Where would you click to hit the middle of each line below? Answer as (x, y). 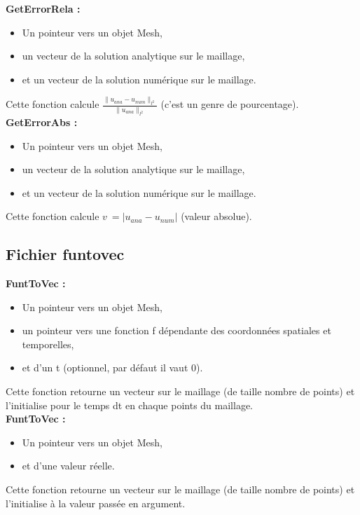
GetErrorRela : (43, 8)
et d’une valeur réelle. (68, 466)
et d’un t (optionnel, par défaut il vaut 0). (112, 368)
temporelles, (48, 344)
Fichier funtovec (65, 254)
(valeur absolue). (216, 216)
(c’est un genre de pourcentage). (230, 104)
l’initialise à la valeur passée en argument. (96, 503)
